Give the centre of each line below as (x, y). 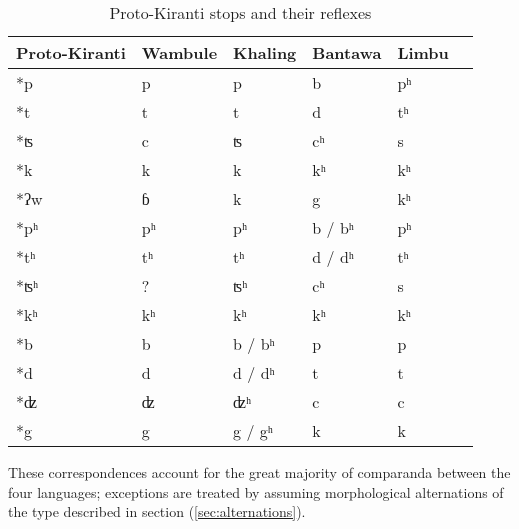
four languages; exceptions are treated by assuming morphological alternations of (256, 491)
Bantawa (347, 52)
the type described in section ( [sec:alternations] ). (157, 511)
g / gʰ (253, 430)
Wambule (179, 52)
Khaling (265, 52)
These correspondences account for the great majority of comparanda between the (259, 472)
